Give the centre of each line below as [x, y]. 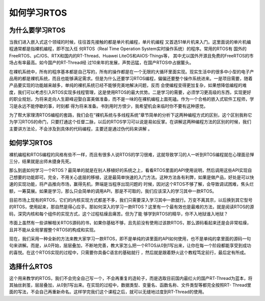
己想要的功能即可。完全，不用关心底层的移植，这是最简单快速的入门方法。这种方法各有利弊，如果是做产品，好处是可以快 [132, 177]
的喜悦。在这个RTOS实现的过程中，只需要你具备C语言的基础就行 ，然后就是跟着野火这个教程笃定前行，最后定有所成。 [129, 252]
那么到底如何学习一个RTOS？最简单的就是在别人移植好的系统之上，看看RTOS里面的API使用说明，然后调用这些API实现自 [131, 170]
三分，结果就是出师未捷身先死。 [41, 162]
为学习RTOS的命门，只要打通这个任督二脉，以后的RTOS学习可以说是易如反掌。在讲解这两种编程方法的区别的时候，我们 [130, 122]
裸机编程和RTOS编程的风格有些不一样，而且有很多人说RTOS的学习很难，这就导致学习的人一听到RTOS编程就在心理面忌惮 [132, 154]
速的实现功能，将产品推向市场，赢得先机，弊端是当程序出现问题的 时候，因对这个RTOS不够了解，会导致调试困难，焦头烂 [132, 184]
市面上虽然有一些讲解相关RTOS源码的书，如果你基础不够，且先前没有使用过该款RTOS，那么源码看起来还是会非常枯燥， [130, 223]
